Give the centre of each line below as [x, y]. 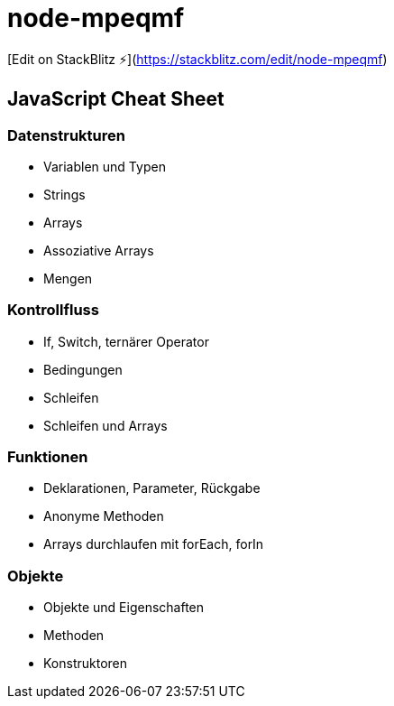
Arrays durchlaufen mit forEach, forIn [154, 544]
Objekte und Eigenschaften [124, 608]
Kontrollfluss [53, 310]
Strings [64, 194]
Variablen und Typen [105, 166]
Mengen [68, 278]
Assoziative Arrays [99, 250]
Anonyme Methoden [104, 516]
